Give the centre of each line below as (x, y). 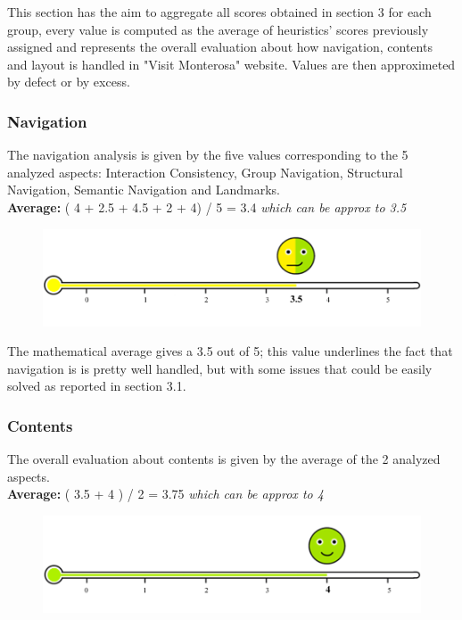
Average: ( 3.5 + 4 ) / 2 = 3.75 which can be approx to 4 (165, 494)
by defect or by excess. (69, 82)
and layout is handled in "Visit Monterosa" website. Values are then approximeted (231, 64)
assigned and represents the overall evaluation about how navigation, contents (220, 47)
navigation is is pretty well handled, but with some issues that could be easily (220, 368)
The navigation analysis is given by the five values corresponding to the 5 (208, 155)
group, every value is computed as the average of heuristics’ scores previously (218, 29)
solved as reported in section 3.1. (97, 386)
